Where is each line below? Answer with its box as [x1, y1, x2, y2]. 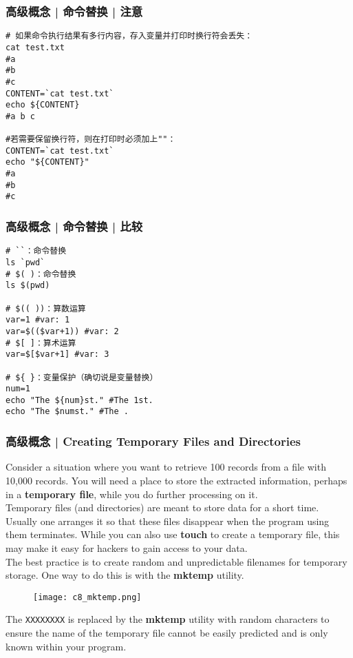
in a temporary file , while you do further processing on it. [6, 486, 258, 501]
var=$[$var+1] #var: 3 [6, 349, 109, 360]
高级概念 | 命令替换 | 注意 [6, 2, 143, 19]
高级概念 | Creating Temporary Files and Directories [6, 433, 301, 450]
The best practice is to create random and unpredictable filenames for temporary [6, 554, 347, 568]
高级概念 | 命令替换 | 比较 [6, 217, 143, 234]
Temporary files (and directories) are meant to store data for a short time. [6, 500, 319, 515]
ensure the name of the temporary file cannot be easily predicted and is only [6, 626, 328, 639]
